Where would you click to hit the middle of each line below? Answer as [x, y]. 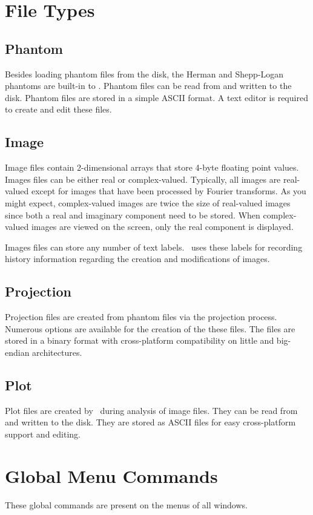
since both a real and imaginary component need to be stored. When [133, 215]
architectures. [57, 352]
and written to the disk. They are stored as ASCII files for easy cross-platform [150, 422]
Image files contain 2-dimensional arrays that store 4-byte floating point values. [152, 167]
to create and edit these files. [58, 109]
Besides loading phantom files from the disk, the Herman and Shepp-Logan [144, 74]
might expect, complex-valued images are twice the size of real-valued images [148, 202]
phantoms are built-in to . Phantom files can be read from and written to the [148, 86]
